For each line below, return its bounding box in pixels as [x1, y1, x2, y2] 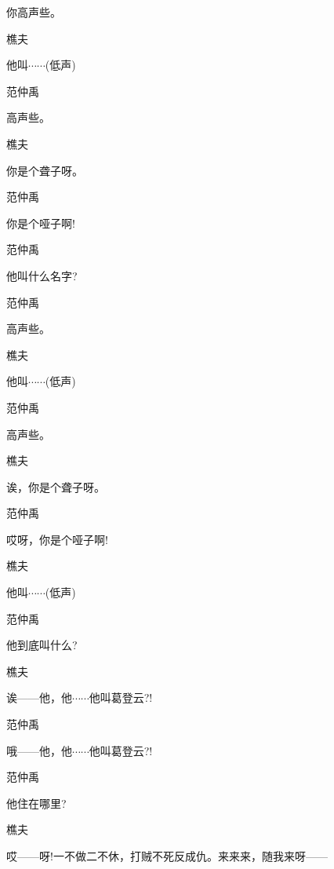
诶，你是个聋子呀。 [6, 478, 105, 495]
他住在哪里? [6, 794, 67, 811]
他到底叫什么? [6, 637, 78, 653]
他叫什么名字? [6, 267, 78, 283]
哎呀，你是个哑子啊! [6, 531, 108, 547]
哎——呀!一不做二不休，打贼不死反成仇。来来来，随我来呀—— [6, 848, 328, 864]
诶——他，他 [6, 689, 72, 706]
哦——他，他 [6, 742, 72, 758]
